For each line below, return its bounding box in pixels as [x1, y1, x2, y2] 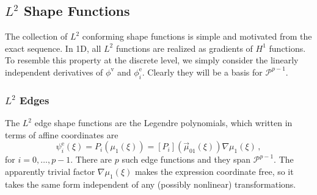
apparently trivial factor [5, 165, 95, 177]
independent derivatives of [5, 65, 103, 78]
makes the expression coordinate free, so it [134, 165, 294, 177]
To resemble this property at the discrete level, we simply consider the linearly [5, 54, 299, 66]
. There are [70, 153, 112, 166]
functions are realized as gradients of [115, 41, 253, 54]
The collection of [5, 30, 68, 43]
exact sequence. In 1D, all [5, 41, 101, 54]
